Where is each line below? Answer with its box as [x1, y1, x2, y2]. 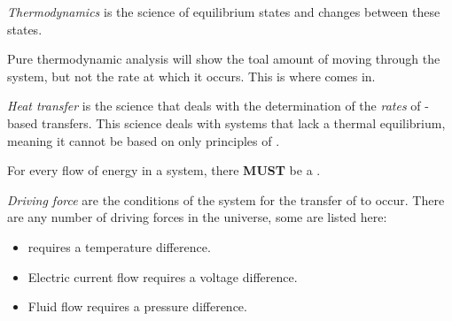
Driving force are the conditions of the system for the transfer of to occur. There [7, 190, 445, 209]
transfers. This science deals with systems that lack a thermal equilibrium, [41, 113, 446, 132]
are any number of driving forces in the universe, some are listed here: [7, 208, 387, 226]
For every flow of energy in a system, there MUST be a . [7, 161, 321, 180]
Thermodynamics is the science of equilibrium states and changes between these [7, 3, 440, 20]
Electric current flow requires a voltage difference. [27, 267, 298, 286]
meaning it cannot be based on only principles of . [7, 131, 280, 149]
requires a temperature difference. [27, 237, 211, 256]
